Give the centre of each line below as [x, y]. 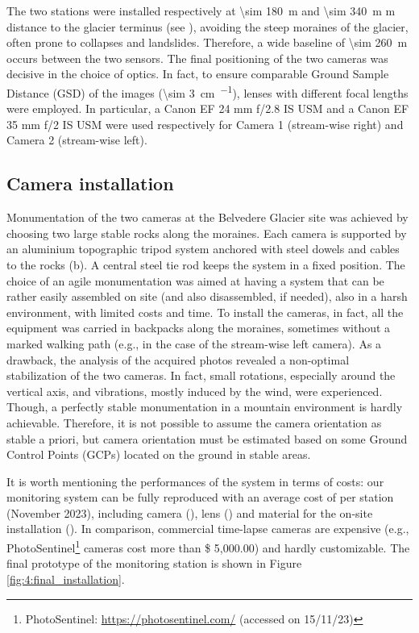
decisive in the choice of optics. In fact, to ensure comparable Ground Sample [198, 74]
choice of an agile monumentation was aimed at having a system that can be [195, 280]
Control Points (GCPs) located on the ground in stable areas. [159, 454]
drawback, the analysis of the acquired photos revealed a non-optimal [178, 359]
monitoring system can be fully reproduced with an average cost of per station [200, 497]
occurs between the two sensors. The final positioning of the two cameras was [197, 58]
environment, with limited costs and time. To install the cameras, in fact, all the [205, 312]
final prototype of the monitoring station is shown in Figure [154, 563]
